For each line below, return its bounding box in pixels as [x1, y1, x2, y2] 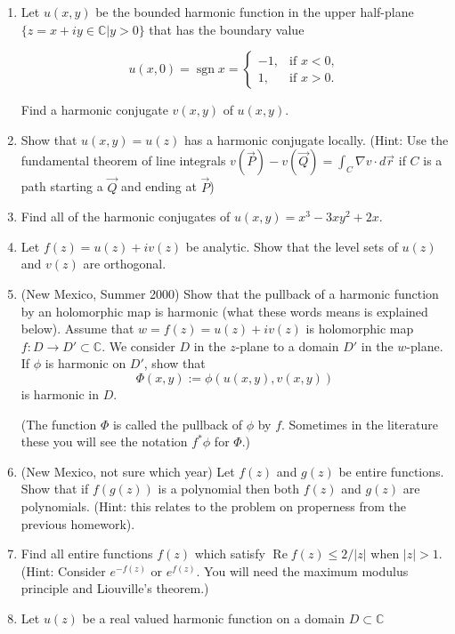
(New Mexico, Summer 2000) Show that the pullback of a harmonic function [20, 284, 439, 302]
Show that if [20, 479, 89, 498]
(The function [20, 414, 97, 433]
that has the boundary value [149, 20, 305, 38]
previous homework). [20, 514, 135, 533]
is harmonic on [45, 354, 126, 373]
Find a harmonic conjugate [20, 100, 168, 119]
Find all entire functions [20, 544, 153, 563]
